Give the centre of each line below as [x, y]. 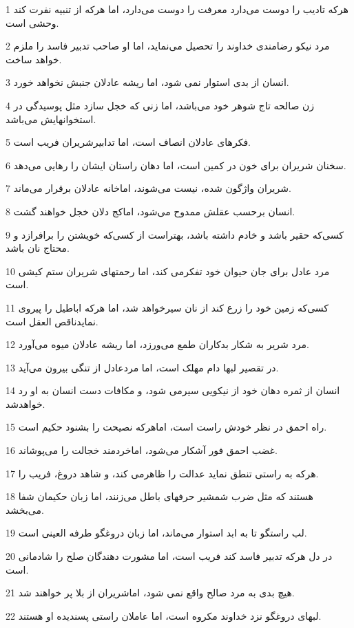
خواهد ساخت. [34, 59]
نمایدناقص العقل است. [52, 321]
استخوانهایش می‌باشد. [51, 119]
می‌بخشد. [25, 509]
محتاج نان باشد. [38, 248]
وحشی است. [32, 22]
